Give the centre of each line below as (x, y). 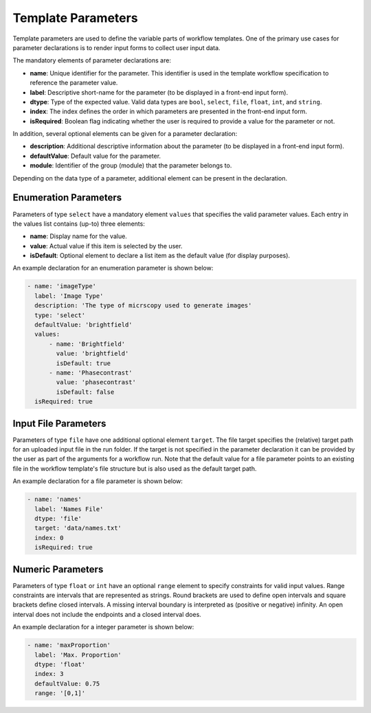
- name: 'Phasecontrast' (91, 373)
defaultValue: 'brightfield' (84, 325)
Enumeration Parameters (67, 198)
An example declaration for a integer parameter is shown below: (103, 627)
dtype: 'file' (58, 518)
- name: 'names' (55, 500)
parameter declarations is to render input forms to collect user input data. (116, 47)
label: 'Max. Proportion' (78, 655)
